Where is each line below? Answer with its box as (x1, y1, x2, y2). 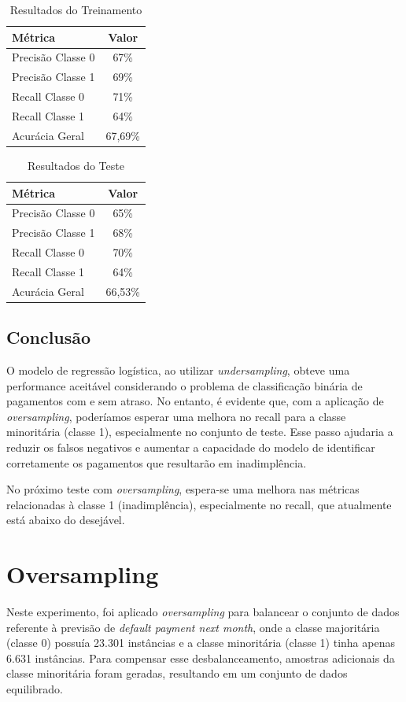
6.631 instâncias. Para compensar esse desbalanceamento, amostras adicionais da (6, 649, 395, 666)
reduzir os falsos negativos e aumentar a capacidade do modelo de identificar (6, 438, 375, 455)
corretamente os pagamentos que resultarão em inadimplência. (6, 454, 307, 471)
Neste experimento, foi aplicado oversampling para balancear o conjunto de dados (6, 604, 400, 620)
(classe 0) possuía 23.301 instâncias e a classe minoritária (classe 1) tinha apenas (6, 634, 395, 651)
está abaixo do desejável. (6, 512, 125, 528)
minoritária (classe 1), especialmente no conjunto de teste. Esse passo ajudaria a (6, 423, 393, 440)
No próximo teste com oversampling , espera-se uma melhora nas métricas (6, 481, 360, 497)
